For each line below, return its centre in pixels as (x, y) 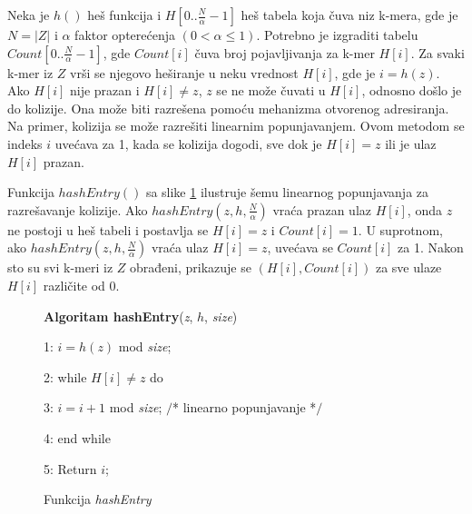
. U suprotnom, (400, 229)
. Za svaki (438, 52)
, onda (424, 209)
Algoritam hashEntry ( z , (118, 316)
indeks (25, 143)
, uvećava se (300, 247)
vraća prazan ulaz (322, 209)
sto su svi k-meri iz (60, 267)
